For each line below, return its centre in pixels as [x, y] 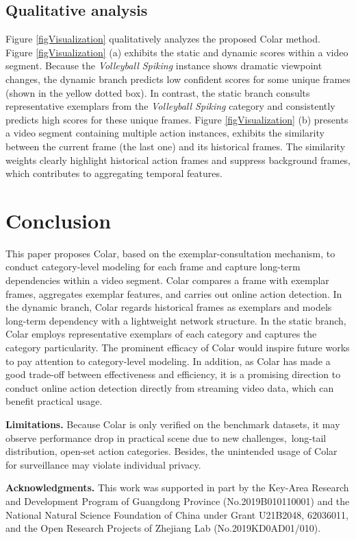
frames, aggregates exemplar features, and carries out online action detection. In [174, 293]
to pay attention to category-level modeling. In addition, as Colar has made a [168, 361]
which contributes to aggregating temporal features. [114, 173]
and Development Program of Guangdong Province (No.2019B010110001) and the [178, 501]
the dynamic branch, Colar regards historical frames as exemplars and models [169, 307]
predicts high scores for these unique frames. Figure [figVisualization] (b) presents [177, 119]
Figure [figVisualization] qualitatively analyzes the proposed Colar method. [163, 39]
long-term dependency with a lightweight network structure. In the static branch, [176, 320]
